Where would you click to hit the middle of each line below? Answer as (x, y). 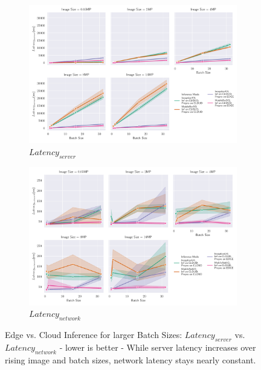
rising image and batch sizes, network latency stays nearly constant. (130, 359)
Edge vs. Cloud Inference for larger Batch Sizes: (94, 334)
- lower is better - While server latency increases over (158, 347)
